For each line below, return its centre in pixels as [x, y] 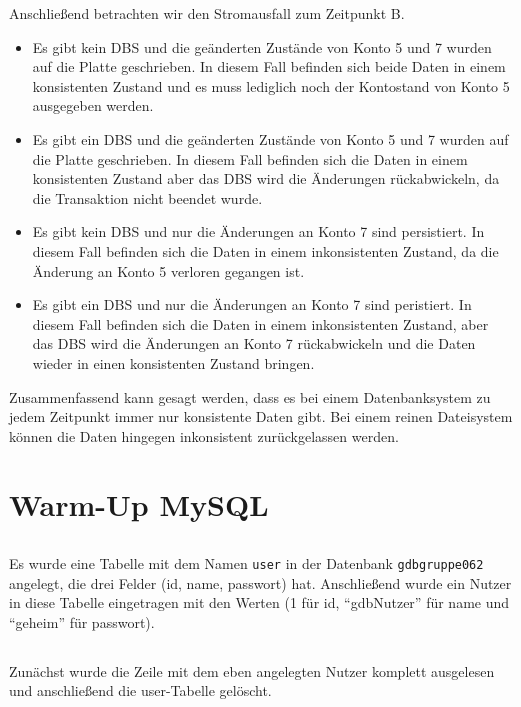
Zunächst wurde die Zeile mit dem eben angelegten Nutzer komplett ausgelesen [252, 670]
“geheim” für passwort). [82, 621]
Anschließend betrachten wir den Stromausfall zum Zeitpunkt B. [207, 13]
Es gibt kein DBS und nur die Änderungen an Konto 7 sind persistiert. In [258, 231]
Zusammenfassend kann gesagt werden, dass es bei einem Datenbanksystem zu [250, 396]
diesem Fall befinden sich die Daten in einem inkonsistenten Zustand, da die [265, 250]
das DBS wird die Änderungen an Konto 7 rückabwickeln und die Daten [254, 343]
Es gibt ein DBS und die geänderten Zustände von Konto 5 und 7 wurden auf [270, 138]
